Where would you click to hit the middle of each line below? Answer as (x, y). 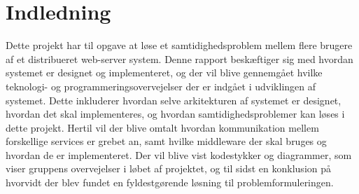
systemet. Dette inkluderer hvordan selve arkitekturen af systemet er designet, (174, 100)
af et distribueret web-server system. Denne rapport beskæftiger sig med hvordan (179, 58)
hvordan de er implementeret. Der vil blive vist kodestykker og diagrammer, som (179, 154)
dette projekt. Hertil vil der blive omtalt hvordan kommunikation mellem (162, 127)
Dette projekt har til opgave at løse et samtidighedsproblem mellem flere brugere (179, 45)
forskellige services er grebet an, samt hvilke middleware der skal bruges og (166, 141)
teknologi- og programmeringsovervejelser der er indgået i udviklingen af (161, 86)
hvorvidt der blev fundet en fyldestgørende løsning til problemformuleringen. (170, 182)
